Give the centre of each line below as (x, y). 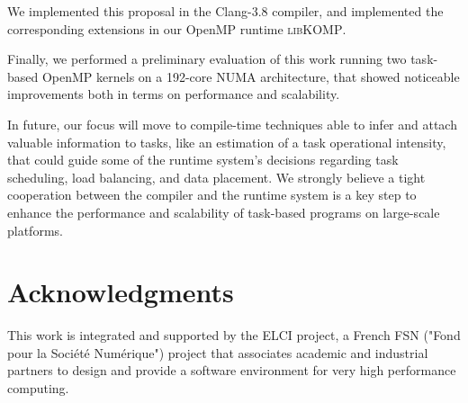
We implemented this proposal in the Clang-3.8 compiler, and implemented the (225, 11)
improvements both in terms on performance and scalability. (174, 94)
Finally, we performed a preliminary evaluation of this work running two (207, 59)
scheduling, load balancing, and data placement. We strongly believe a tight (216, 177)
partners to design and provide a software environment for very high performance (232, 370)
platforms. (35, 230)
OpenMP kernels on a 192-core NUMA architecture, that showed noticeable (251, 76)
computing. (38, 388)
